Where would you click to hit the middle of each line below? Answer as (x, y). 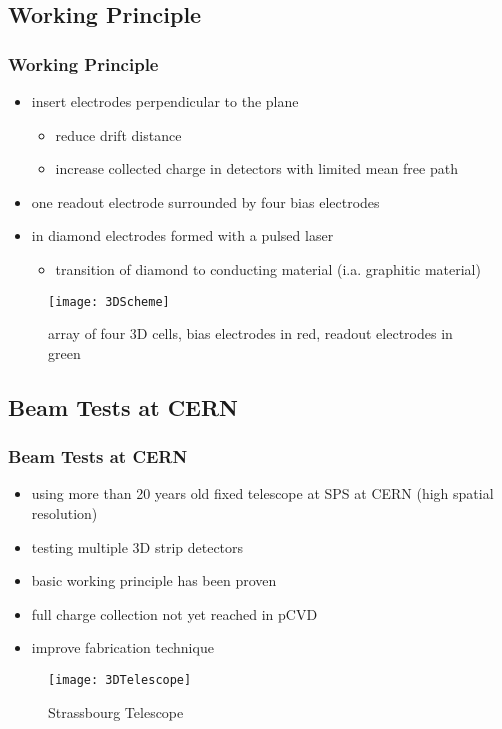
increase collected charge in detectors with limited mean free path (256, 168)
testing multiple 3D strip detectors (137, 546)
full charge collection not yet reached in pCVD (174, 613)
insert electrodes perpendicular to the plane (165, 101)
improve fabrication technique (122, 647)
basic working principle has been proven (154, 580)
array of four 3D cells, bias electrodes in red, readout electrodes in (250, 333)
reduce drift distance (118, 134)
